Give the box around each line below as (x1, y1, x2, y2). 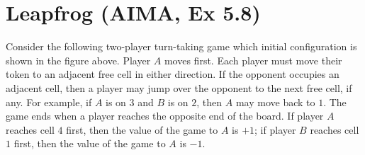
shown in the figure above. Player (6, 52, 151, 67)
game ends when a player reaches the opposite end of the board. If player (6, 108, 324, 123)
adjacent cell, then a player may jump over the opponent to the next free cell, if (6, 80, 352, 95)
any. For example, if (6, 94, 92, 109)
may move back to (235, 94, 315, 109)
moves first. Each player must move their (164, 52, 342, 67)
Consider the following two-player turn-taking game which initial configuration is (6, 39, 357, 54)
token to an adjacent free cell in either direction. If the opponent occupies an (6, 67, 339, 81)
